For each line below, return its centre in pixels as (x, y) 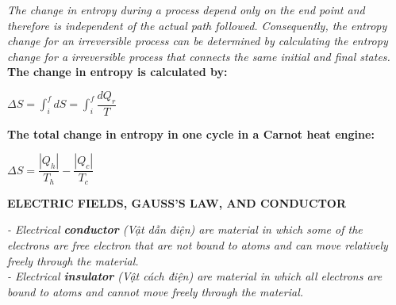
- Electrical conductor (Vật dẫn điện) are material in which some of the (185, 229)
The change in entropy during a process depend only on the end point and (186, 10)
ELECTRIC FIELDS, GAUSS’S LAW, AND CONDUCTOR (177, 202)
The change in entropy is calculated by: (117, 72)
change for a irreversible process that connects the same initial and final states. (199, 56)
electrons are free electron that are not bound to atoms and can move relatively (198, 245)
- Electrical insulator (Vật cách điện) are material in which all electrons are (195, 276)
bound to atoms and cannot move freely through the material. (156, 291)
